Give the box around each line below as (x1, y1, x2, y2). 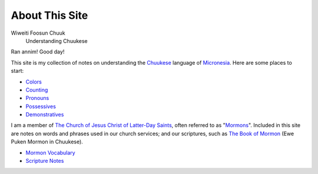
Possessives (25, 103, 56, 110)
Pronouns (25, 95, 49, 102)
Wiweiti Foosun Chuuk (11, 29, 65, 36)
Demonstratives (25, 111, 64, 118)
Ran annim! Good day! (11, 48, 65, 55)
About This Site (11, 9, 88, 22)
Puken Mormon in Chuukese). (11, 138, 84, 145)
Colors (25, 78, 42, 85)
